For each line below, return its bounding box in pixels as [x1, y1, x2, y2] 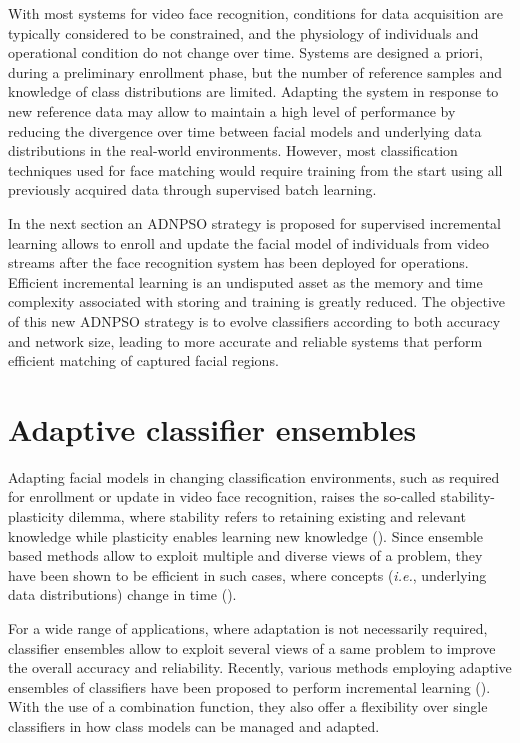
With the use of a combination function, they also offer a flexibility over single [8, 696, 488, 717]
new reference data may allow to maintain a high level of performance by [8, 100, 456, 121]
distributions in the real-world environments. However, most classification [8, 140, 458, 161]
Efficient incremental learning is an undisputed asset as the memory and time [8, 271, 483, 292]
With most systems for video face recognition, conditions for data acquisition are [8, 3, 503, 23]
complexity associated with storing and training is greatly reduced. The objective [8, 291, 506, 312]
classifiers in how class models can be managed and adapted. [8, 715, 380, 736]
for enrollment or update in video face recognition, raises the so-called [8, 486, 436, 507]
